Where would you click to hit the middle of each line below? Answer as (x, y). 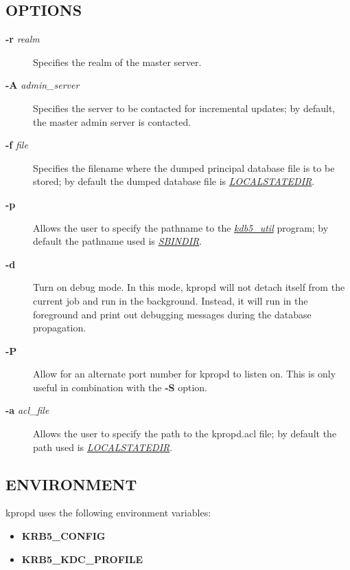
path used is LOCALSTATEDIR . (103, 447)
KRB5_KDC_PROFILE (82, 559)
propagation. (60, 328)
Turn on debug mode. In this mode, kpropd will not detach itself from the (189, 287)
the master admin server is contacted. (112, 121)
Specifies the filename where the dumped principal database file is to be (184, 167)
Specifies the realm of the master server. (117, 62)
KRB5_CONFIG (63, 536)
